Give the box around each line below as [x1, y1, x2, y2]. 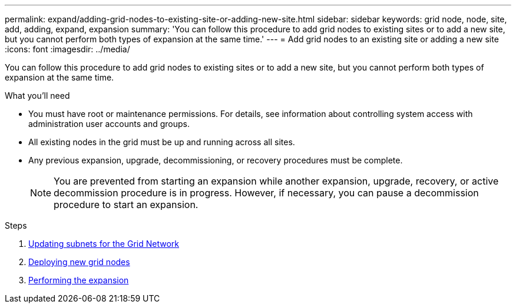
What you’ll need [5, 91, 70, 101]
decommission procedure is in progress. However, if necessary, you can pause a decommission [54, 187, 479, 199]
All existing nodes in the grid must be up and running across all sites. [28, 137, 295, 147]
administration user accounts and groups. [28, 119, 190, 129]
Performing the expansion [28, 275, 129, 285]
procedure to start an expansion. [54, 199, 199, 210]
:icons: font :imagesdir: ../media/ [5, 44, 130, 54]
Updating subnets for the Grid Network [28, 239, 179, 249]
